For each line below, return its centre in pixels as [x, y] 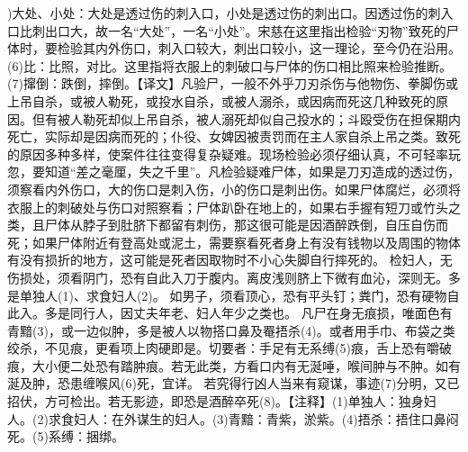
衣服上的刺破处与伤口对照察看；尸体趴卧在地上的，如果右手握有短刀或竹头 [228, 207]
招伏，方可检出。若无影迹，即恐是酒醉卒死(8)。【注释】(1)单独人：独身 [216, 401]
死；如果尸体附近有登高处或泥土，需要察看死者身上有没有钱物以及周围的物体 [234, 242]
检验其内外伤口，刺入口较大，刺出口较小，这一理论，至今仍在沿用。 [259, 48]
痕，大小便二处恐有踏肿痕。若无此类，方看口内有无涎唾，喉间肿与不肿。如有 [234, 365]
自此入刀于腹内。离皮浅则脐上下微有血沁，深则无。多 [303, 277]
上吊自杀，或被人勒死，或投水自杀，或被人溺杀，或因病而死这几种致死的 [221, 100]
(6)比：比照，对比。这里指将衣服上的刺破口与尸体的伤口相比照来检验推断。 [229, 65]
